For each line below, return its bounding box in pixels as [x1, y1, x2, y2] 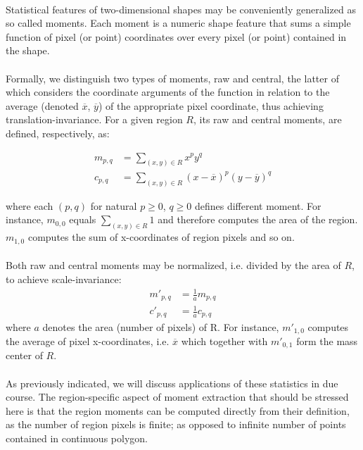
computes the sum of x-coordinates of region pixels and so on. [27, 230, 295, 244]
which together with [181, 333, 268, 348]
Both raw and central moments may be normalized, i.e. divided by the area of [6, 258, 341, 273]
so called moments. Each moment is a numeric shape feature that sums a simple [6, 15, 351, 30]
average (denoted [6, 98, 79, 113]
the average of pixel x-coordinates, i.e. [6, 333, 170, 348]
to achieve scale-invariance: [6, 271, 122, 286]
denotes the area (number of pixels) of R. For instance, [42, 319, 279, 334]
